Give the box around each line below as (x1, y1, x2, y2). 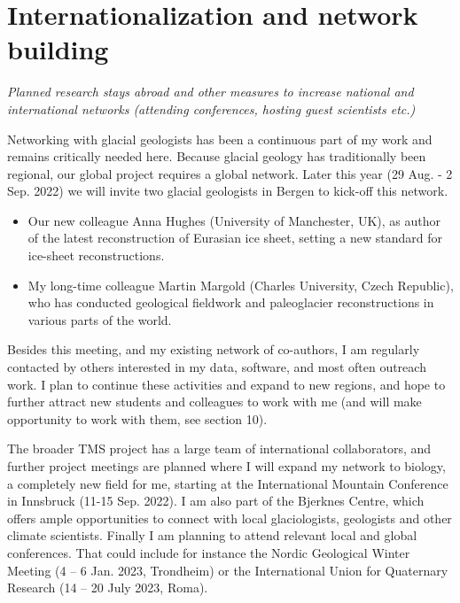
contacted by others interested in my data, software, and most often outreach (7, 358, 426, 376)
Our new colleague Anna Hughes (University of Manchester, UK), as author (27, 211, 441, 229)
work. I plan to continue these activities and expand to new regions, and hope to (7, 375, 446, 393)
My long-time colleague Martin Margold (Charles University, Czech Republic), (27, 275, 454, 294)
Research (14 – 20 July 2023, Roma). (7, 578, 208, 597)
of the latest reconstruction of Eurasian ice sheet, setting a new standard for (27, 228, 442, 247)
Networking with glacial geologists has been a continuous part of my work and (7, 129, 433, 148)
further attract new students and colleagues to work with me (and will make (7, 392, 422, 411)
